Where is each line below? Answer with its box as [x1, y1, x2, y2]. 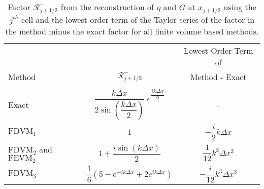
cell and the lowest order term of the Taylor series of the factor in [21, 13, 255, 25]
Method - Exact [190, 70, 247, 83]
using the [223, 1, 256, 13]
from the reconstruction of [60, 1, 154, 13]
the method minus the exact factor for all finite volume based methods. [5, 25, 259, 37]
